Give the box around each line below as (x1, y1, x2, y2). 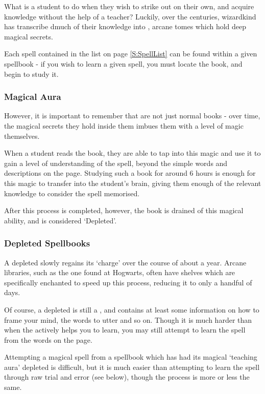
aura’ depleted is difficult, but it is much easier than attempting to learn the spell (4, 361, 260, 372)
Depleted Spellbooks (4, 237, 90, 250)
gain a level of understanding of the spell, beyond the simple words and (4, 157, 228, 168)
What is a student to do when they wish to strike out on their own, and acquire (4, 1, 254, 11)
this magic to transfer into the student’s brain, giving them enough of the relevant (4, 177, 261, 188)
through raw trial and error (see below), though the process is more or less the (4, 371, 250, 382)
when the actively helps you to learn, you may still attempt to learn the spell (4, 324, 246, 335)
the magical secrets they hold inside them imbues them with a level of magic (4, 120, 244, 131)
